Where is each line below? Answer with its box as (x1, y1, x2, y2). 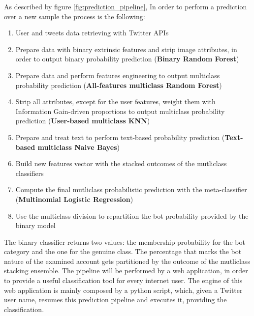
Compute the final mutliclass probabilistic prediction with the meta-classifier (15, 184, 247, 195)
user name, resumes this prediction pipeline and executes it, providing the (4, 294, 227, 305)
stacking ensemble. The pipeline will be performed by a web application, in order (4, 265, 248, 276)
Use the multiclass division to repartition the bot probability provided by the (15, 210, 249, 221)
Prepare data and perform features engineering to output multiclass (15, 70, 220, 80)
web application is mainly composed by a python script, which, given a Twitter (4, 285, 243, 295)
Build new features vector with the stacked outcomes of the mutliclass (15, 158, 227, 169)
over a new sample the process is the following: (4, 11, 145, 21)
